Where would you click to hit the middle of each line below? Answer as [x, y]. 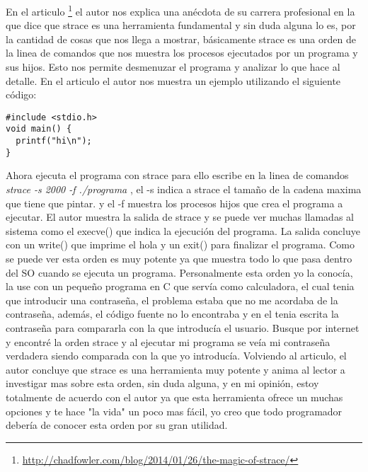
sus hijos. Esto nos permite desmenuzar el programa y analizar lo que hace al [173, 67]
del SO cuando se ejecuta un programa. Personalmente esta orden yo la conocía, [179, 272]
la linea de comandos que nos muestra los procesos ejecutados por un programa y [182, 53]
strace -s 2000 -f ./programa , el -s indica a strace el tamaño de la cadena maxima [184, 189]
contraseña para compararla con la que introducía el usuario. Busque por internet [183, 327]
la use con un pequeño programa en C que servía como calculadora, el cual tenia [180, 286]
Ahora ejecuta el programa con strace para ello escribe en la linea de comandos [177, 175]
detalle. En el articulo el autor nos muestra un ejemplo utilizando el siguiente [173, 80]
